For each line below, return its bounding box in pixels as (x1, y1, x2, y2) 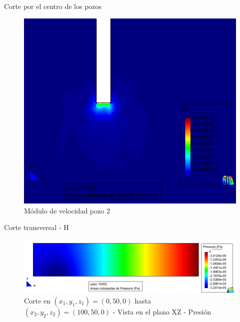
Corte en (24, 295, 50, 305)
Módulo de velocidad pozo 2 (24, 205, 110, 215)
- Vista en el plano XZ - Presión (112, 306, 211, 316)
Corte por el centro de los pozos (4, 1, 102, 11)
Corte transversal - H (4, 222, 69, 232)
